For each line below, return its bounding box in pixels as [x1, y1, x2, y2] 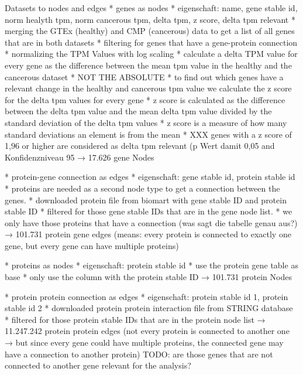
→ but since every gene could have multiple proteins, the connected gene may [5, 336, 284, 349]
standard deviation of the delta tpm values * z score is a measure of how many [5, 116, 287, 128]
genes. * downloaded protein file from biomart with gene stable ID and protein [5, 193, 287, 206]
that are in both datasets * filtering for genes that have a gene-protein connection [5, 36, 298, 48]
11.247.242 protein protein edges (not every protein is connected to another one [5, 325, 290, 337]
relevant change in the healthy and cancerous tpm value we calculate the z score [5, 82, 292, 94]
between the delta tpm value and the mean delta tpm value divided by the [5, 105, 272, 117]
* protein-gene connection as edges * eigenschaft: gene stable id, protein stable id [5, 171, 295, 183]
